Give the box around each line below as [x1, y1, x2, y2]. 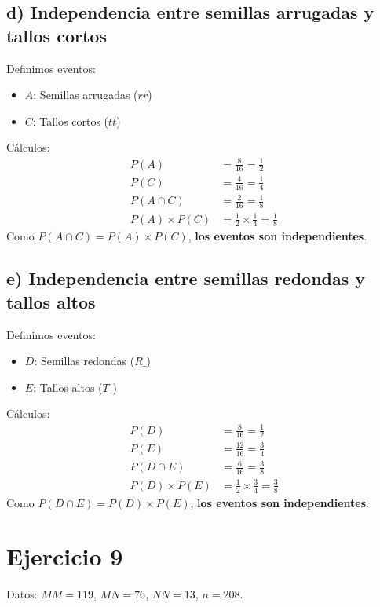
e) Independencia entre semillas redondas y [6, 266, 366, 291]
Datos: [6, 586, 38, 602]
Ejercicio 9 [6, 540, 123, 572]
